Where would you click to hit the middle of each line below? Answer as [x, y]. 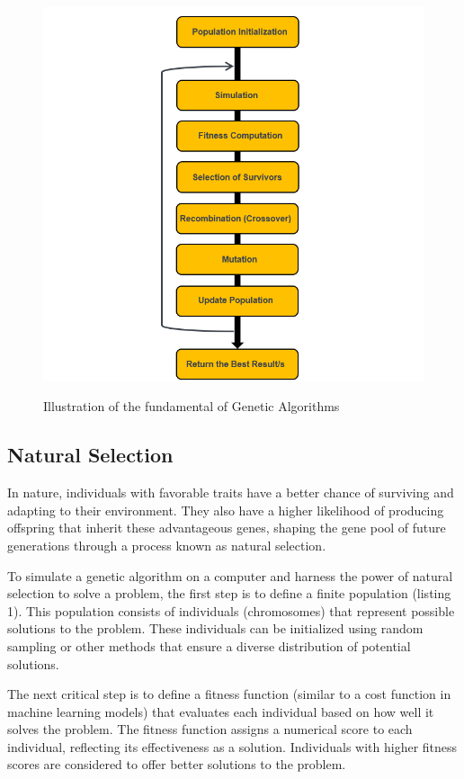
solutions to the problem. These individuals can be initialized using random [215, 628]
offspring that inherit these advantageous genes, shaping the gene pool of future [227, 528]
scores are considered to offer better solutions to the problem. [177, 764]
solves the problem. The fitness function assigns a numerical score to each [210, 729]
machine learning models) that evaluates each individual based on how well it [221, 711]
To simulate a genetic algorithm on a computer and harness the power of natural [230, 575]
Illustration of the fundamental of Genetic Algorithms [192, 406]
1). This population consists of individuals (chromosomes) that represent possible [231, 610]
